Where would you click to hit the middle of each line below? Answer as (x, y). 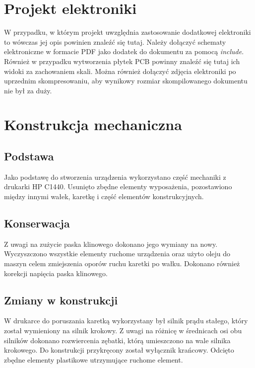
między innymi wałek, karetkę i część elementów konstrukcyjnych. (104, 196)
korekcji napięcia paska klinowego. (56, 273)
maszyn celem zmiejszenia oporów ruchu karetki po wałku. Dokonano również (122, 263)
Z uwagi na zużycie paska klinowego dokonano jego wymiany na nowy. (111, 244)
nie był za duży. (28, 90)
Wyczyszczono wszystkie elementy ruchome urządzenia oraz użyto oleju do (117, 254)
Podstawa (29, 156)
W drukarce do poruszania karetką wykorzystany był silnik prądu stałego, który (126, 321)
